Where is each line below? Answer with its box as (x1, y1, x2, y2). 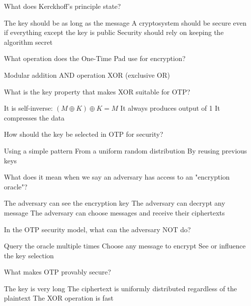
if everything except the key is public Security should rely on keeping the (4, 27, 224, 37)
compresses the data (4, 112, 65, 122)
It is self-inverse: (4, 103, 53, 113)
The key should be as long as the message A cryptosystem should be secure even (4, 17, 247, 28)
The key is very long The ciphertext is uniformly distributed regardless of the (4, 283, 237, 293)
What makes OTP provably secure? (4, 267, 111, 277)
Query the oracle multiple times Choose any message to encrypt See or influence (4, 241, 246, 251)
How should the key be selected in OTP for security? (4, 129, 164, 139)
